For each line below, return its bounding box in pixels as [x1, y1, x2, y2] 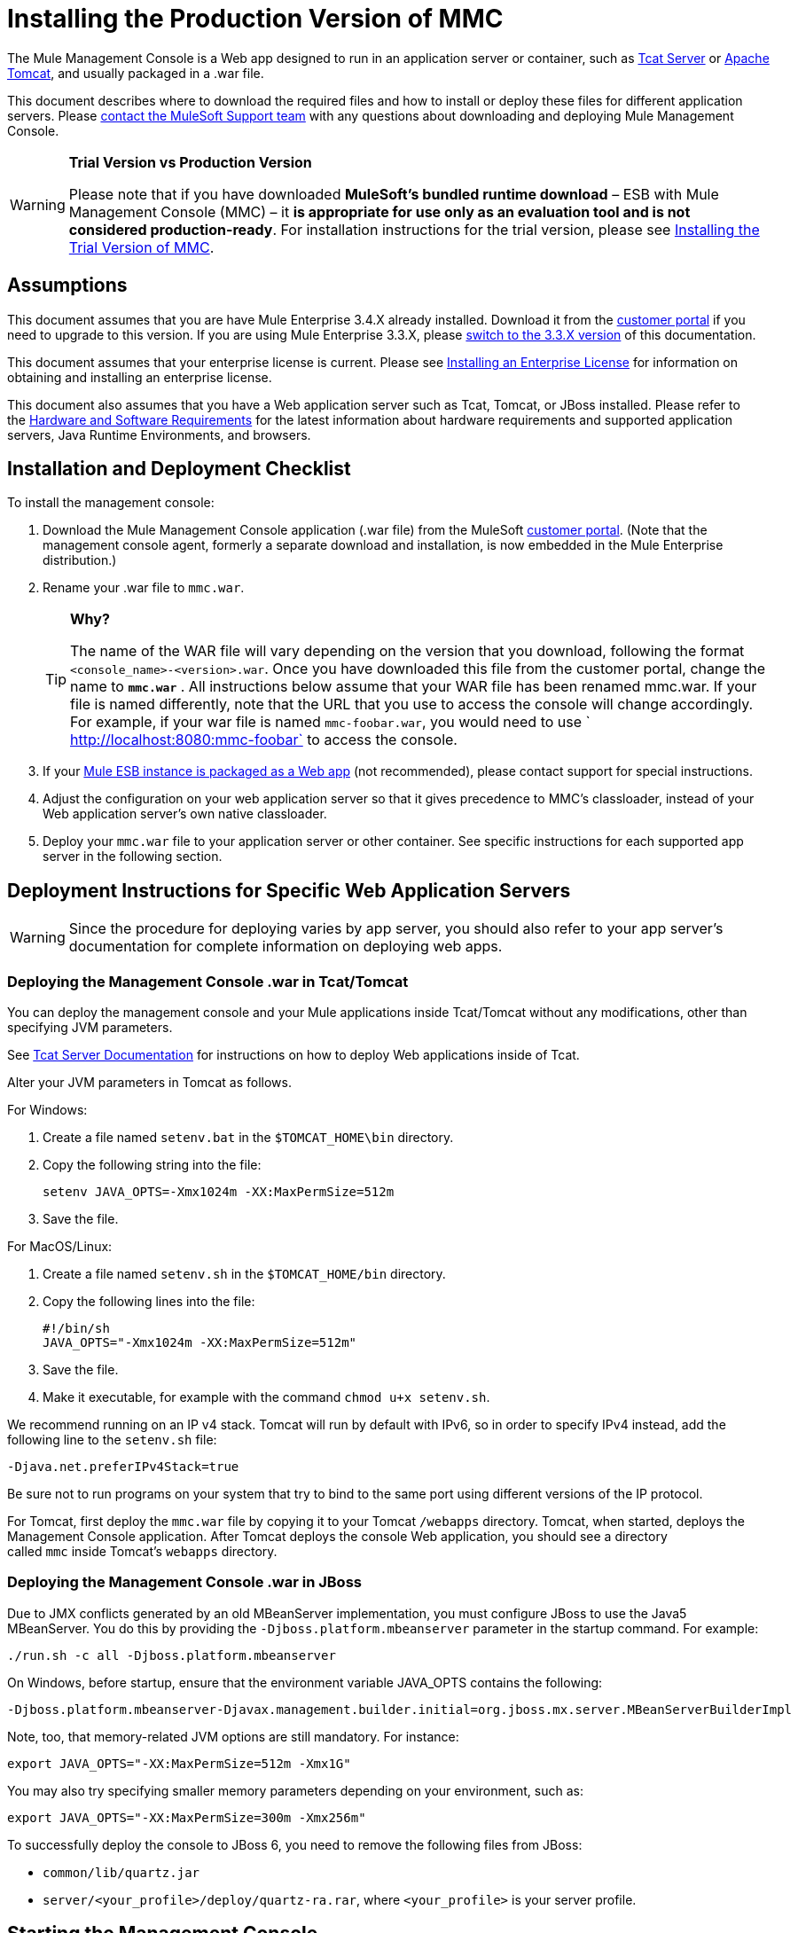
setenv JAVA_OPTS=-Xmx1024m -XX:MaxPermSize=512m [43, 1185, 395, 1200]
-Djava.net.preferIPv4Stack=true [7, 1460, 239, 1475]
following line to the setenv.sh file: [7, 1432, 217, 1448]
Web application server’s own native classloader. [43, 806, 327, 822]
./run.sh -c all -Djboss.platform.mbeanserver [7, 1647, 336, 1663]
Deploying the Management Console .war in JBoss [7, 1573, 362, 1592]
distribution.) [43, 552, 117, 568]
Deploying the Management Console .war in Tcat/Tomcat [7, 972, 409, 990]
